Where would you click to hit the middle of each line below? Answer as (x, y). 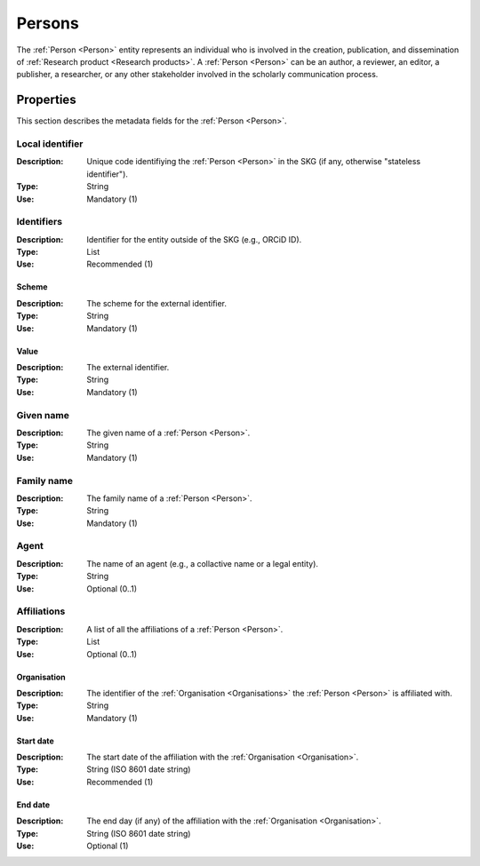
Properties (46, 100)
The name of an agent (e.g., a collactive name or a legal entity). (203, 563)
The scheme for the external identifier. (156, 303)
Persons (48, 23)
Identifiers (39, 222)
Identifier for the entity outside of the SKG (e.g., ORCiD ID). (194, 239)
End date (33, 805)
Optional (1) (108, 846)
